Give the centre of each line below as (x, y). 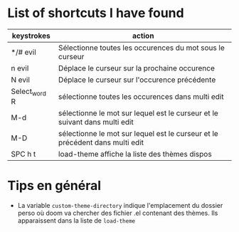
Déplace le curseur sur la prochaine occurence (136, 68)
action (143, 36)
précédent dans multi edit (101, 142)
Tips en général (54, 186)
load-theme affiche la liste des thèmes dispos (135, 154)
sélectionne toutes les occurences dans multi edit (141, 96)
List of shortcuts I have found (96, 13)
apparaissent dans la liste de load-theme (76, 221)
